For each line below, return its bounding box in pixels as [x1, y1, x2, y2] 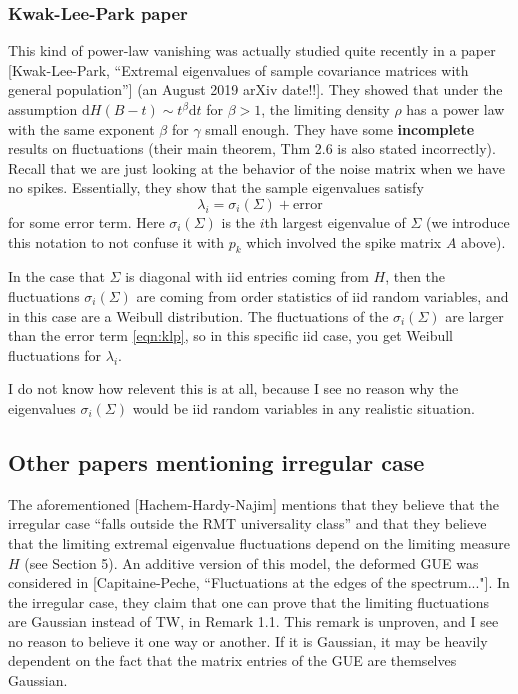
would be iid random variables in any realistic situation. [132, 397, 475, 418]
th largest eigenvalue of [264, 211, 406, 232]
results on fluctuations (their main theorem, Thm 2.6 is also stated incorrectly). [8, 138, 496, 159]
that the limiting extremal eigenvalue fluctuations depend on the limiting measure [8, 532, 510, 553]
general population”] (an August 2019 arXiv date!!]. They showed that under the [8, 79, 503, 100]
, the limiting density [261, 99, 390, 119]
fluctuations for [8, 344, 102, 365]
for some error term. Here [8, 211, 165, 232]
